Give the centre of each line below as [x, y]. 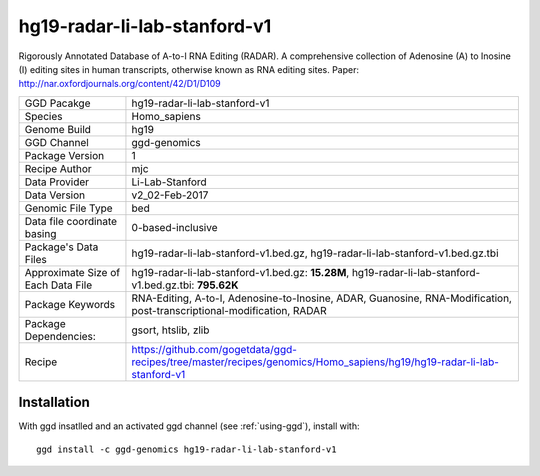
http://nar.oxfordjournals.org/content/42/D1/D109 [119, 84]
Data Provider [57, 182]
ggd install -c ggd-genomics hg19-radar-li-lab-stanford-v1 [186, 449]
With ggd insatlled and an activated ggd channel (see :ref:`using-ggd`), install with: [189, 426]
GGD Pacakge [57, 103]
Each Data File [58, 285]
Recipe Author [58, 168]
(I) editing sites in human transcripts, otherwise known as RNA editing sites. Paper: [189, 69]
